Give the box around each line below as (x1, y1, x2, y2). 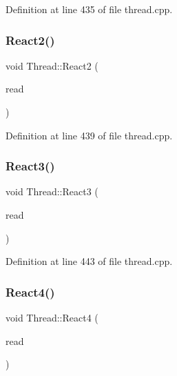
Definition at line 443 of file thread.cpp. (6, 254, 173, 268)
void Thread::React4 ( (6, 310, 98, 324)
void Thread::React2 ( (6, 58, 98, 72)
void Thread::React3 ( (6, 184, 98, 199)
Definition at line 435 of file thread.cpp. (6, 2, 173, 16)
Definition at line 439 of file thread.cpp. (6, 128, 173, 142)
